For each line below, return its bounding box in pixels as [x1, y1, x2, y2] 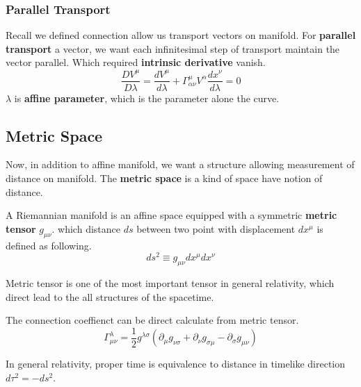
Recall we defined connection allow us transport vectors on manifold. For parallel [6, 28, 356, 42]
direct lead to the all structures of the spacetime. [6, 289, 214, 304]
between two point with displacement [136, 221, 296, 236]
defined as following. [6, 238, 92, 252]
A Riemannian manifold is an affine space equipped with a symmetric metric [6, 208, 337, 222]
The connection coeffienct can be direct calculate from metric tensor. [6, 313, 299, 327]
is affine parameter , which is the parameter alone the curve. [14, 90, 280, 105]
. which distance [51, 221, 120, 236]
